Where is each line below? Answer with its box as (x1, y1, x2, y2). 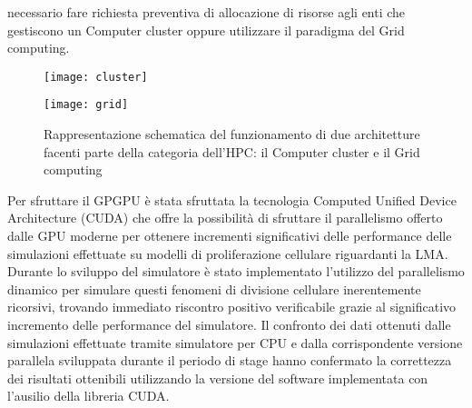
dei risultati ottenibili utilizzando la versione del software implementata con (7, 368, 428, 387)
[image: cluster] (44, 70, 148, 84)
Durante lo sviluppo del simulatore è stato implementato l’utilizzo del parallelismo (7, 262, 465, 281)
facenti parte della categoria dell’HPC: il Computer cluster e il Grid (44, 142, 420, 161)
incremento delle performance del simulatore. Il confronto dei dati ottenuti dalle (7, 315, 451, 334)
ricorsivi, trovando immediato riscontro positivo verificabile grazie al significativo (7, 297, 457, 316)
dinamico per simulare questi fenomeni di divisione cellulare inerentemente (7, 279, 421, 298)
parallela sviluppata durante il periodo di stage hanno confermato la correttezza (7, 351, 452, 370)
